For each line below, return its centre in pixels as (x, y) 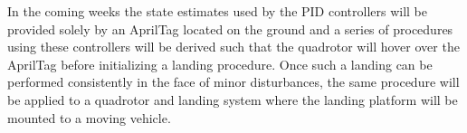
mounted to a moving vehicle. (89, 117)
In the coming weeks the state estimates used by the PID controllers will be (218, 11)
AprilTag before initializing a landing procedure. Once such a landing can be (220, 64)
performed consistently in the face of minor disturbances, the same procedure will (233, 82)
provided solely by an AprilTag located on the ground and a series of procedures (230, 28)
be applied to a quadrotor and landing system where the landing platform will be (233, 99)
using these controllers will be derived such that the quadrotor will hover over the (233, 47)
